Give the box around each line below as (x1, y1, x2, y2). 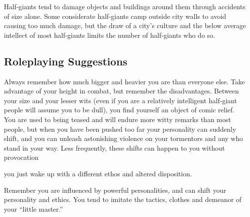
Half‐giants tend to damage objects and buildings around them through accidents (4, 1, 246, 11)
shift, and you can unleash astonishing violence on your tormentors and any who (4, 133, 243, 143)
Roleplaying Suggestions (4, 53, 127, 68)
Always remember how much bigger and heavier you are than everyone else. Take (4, 76, 245, 86)
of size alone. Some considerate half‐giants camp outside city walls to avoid (4, 11, 226, 21)
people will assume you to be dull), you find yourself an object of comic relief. (4, 105, 234, 115)
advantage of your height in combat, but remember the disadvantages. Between (4, 86, 239, 96)
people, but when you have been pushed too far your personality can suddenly (4, 124, 236, 134)
